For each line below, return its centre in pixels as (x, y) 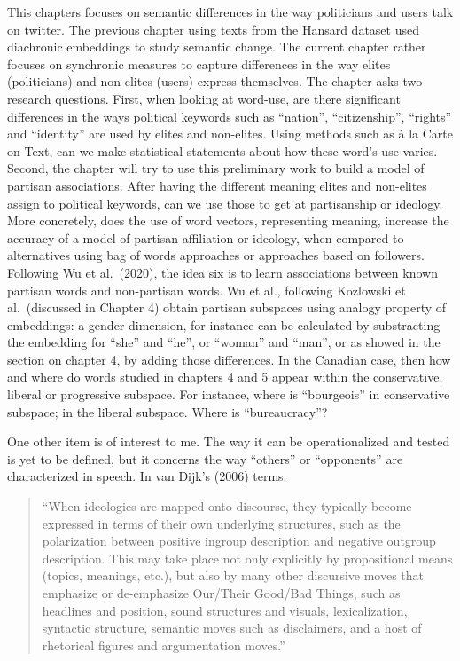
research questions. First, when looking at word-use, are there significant (204, 98)
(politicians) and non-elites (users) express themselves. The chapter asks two (215, 81)
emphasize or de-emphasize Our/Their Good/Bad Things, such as (221, 593)
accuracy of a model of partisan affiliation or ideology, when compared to (206, 237)
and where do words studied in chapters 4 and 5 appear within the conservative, (225, 377)
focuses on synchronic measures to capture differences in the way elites (199, 63)
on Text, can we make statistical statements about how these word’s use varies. (222, 150)
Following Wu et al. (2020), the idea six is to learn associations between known (222, 272)
